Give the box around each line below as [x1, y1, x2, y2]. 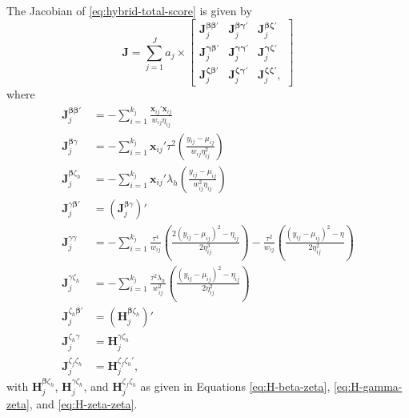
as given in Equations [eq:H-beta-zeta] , [140, 377, 331, 394]
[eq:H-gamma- [333, 377, 403, 394]
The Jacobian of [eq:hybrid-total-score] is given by [6, 2, 252, 18]
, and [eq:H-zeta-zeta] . [29, 396, 138, 412]
